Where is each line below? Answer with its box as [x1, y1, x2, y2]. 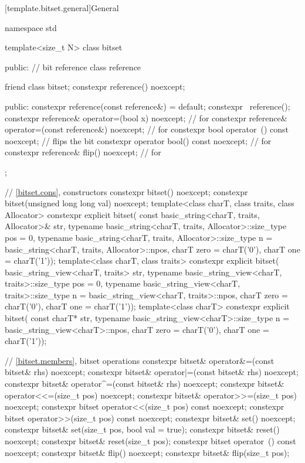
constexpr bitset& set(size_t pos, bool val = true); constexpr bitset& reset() [5, 423, 280, 435]
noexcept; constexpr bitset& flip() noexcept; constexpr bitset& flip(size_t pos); [5, 446, 290, 458]
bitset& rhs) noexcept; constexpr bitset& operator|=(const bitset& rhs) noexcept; [5, 366, 299, 378]
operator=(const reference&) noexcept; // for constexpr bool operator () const [5, 123, 289, 135]
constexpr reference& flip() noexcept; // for [5, 146, 161, 158]
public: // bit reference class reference [5, 60, 141, 73]
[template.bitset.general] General [5, 2, 119, 13]
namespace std [5, 21, 57, 33]
